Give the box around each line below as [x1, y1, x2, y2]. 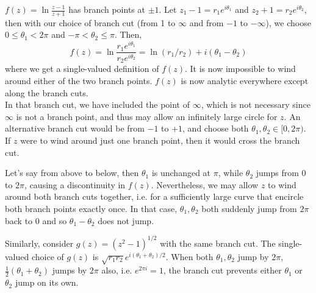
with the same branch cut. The [160, 236, 276, 249]
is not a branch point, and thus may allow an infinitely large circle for [16, 110, 278, 122]
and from [189, 16, 224, 29]
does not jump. [98, 214, 154, 227]
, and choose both [182, 122, 249, 135]
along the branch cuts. [5, 86, 88, 99]
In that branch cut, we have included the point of [5, 98, 190, 111]
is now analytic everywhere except [181, 74, 309, 87]
